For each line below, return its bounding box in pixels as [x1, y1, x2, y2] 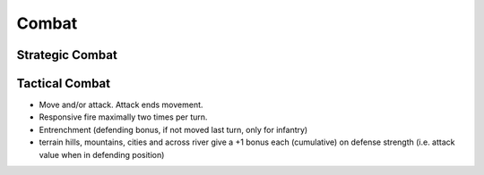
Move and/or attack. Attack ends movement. [39, 99, 203, 111]
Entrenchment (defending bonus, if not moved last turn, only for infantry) [39, 124, 308, 135]
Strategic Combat [16, 47, 118, 62]
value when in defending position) [39, 149, 165, 160]
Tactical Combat [16, 76, 111, 91]
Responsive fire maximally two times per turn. [39, 112, 208, 122]
